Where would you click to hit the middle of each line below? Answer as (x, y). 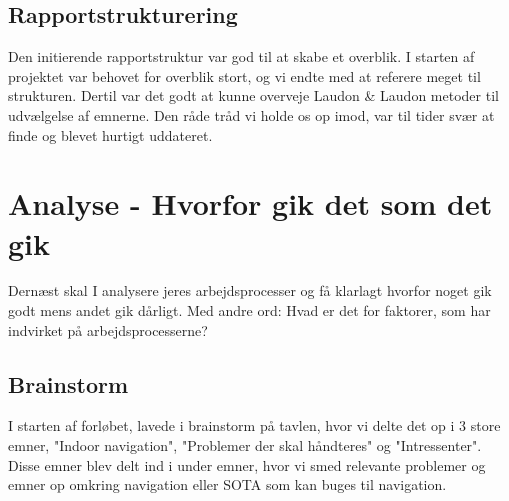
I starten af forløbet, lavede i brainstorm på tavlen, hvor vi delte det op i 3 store (254, 425)
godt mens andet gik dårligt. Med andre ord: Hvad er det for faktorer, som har (249, 310)
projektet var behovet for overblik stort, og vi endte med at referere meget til (244, 75)
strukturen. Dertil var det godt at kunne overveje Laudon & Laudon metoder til (253, 95)
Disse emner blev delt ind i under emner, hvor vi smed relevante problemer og (247, 464)
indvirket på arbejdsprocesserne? (108, 329)
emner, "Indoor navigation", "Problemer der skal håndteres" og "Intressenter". (245, 445)
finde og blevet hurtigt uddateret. (110, 134)
